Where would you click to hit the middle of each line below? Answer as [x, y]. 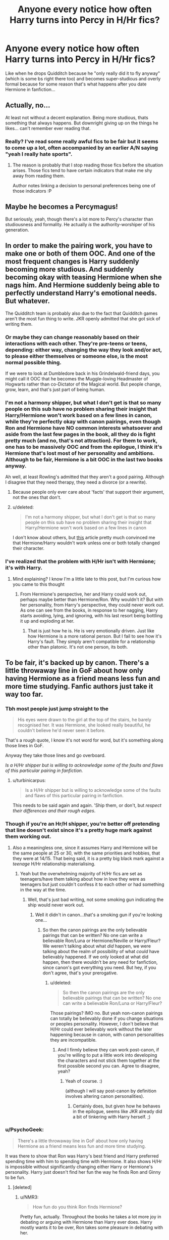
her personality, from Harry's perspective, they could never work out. [92, 605]
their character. [28, 548]
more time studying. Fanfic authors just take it [79, 686]
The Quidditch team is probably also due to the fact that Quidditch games [81, 313]
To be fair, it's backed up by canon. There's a [77, 662]
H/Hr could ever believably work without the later [101, 1029]
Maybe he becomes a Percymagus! [62, 207]
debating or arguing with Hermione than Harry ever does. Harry [86, 1222]
